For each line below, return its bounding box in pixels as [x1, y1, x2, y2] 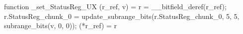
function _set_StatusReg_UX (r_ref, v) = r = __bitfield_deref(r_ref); [4, 1, 227, 11]
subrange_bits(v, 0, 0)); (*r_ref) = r [4, 20, 117, 31]
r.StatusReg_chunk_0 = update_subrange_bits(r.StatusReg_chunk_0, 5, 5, [4, 11, 240, 21]
